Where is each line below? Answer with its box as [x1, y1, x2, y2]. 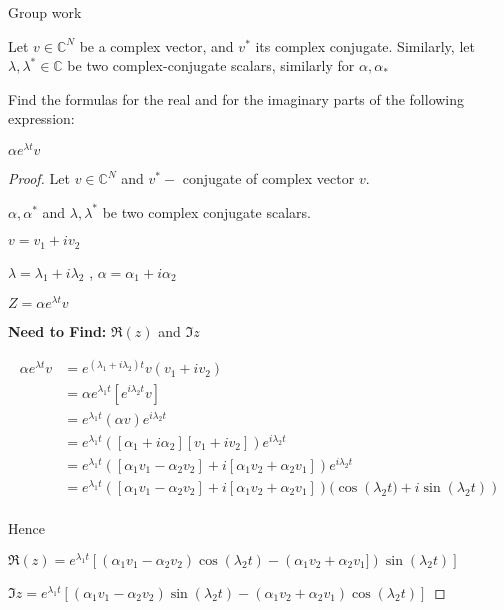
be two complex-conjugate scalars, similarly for [67, 55, 355, 76]
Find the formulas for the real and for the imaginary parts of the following [8, 88, 465, 109]
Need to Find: [8, 321, 107, 342]
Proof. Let [8, 168, 70, 189]
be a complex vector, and [79, 35, 234, 56]
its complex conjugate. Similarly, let [255, 35, 475, 56]
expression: [8, 108, 75, 129]
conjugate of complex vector [182, 168, 355, 189]
